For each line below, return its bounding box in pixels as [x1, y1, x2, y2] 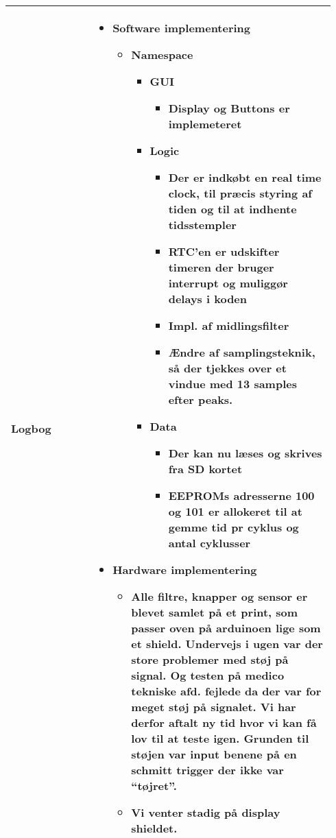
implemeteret [168, 116, 242, 132]
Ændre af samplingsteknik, [168, 344, 315, 360]
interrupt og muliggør [168, 275, 288, 291]
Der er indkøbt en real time [168, 169, 322, 185]
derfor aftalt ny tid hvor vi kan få [131, 715, 317, 730]
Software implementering [112, 20, 251, 36]
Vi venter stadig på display [131, 804, 280, 820]
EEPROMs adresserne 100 [168, 488, 315, 503]
